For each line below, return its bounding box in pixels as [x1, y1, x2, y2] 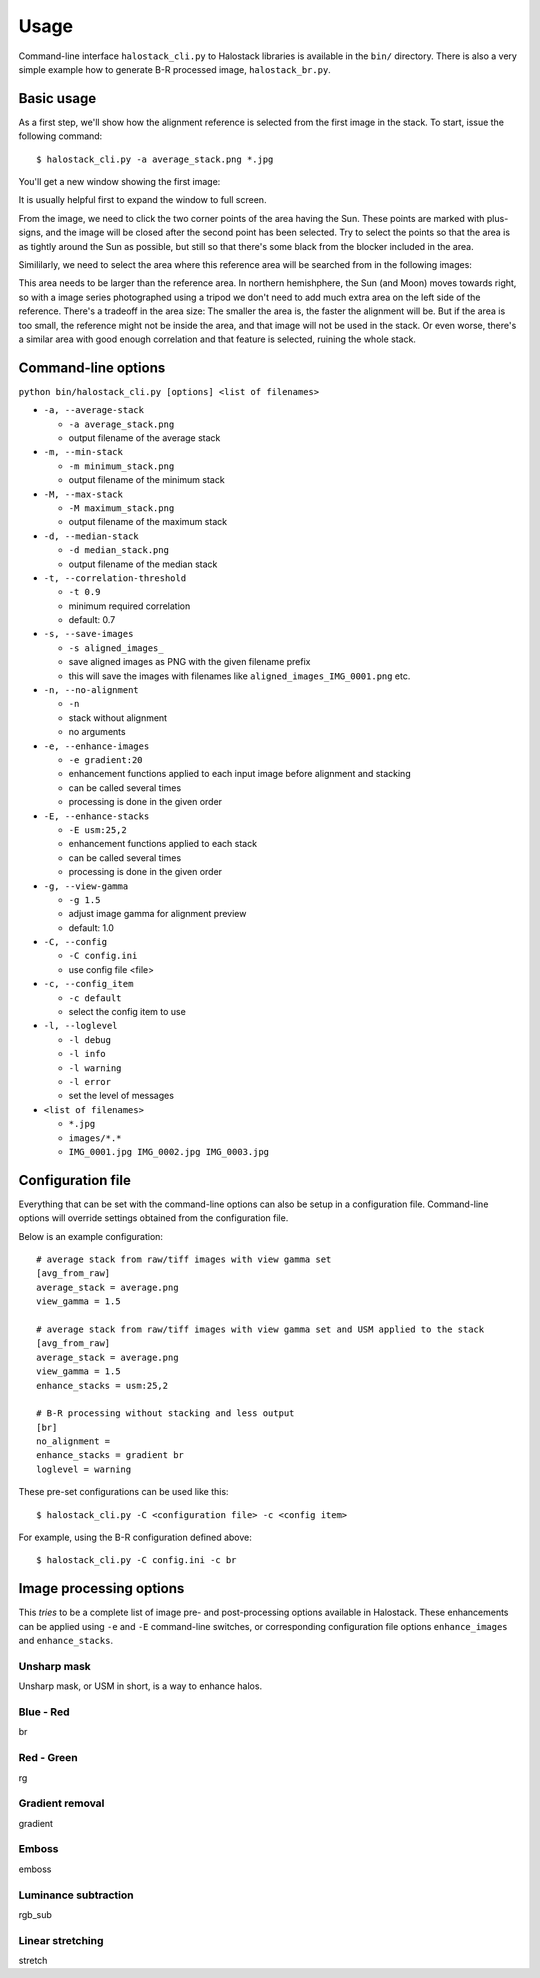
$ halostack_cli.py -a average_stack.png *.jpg [36, 153, 274, 165]
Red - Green [18, 1751, 79, 1765]
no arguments [68, 726, 126, 738]
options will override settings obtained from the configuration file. [18, 1212, 289, 1224]
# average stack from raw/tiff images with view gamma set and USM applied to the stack [36, 1323, 485, 1335]
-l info [68, 1048, 107, 1060]
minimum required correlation [68, 600, 191, 612]
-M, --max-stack [43, 488, 124, 500]
